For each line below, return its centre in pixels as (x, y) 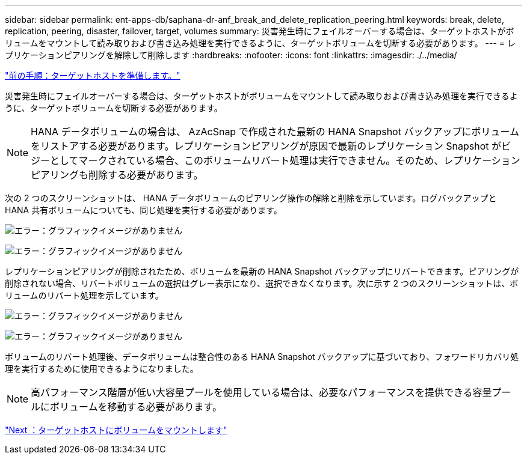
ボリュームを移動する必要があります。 (136, 407)
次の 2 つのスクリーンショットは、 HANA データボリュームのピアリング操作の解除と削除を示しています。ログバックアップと (251, 198)
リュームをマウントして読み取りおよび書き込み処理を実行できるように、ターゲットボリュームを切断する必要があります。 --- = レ (260, 43)
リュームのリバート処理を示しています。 (84, 295)
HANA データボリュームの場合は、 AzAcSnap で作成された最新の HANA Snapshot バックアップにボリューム (275, 132)
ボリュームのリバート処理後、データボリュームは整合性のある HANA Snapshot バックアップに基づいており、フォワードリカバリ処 (262, 357)
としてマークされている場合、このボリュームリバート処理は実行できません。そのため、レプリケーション (285, 160)
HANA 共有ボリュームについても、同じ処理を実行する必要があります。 (143, 210)
